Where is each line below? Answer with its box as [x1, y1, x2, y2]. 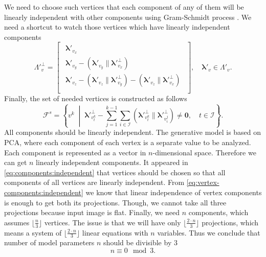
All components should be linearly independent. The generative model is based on [4, 127, 261, 137]
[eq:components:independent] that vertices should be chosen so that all [4, 167, 226, 177]
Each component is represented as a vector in [4, 147, 146, 157]
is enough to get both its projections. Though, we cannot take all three [4, 197, 227, 207]
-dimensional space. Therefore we [152, 147, 256, 157]
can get [4, 157, 27, 168]
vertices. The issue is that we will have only [44, 217, 181, 227]
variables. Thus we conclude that [157, 227, 260, 238]
